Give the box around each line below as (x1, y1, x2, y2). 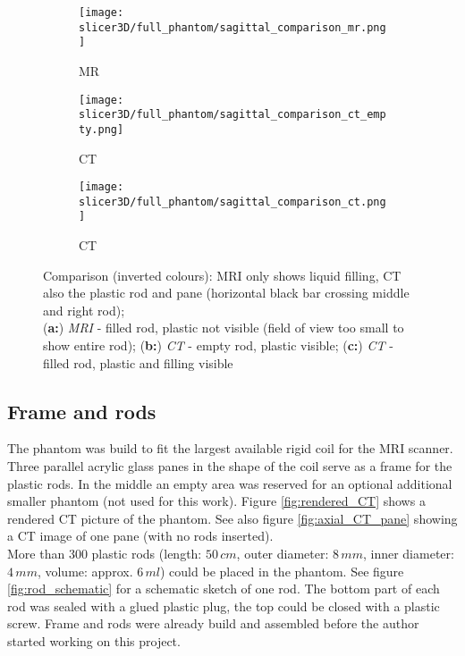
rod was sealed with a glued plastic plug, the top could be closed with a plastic (7, 596, 440, 615)
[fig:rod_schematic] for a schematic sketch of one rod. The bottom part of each (7, 579, 440, 598)
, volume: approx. (37, 561, 133, 580)
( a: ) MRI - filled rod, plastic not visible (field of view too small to (43, 318, 404, 337)
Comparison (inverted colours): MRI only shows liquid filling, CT (43, 265, 402, 284)
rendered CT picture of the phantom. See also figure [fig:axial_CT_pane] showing (7, 509, 458, 527)
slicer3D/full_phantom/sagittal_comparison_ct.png (79, 195, 386, 208)
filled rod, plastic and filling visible (43, 353, 233, 372)
